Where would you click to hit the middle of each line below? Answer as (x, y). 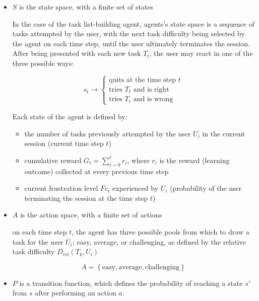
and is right (151, 89)
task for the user (38, 241)
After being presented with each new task (77, 53)
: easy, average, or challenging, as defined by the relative (159, 241)
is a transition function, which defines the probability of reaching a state (131, 283)
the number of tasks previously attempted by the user (108, 133)
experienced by (136, 188)
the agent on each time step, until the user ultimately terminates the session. (131, 43)
